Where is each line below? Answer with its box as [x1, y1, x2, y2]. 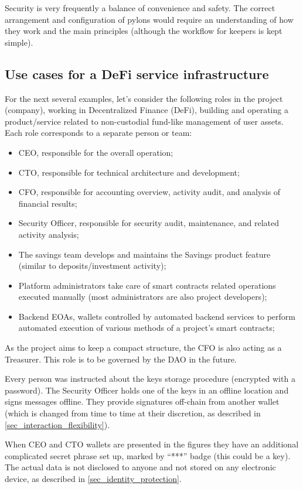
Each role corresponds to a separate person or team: [5, 126, 192, 139]
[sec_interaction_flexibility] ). [5, 418, 110, 430]
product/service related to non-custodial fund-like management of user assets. [5, 115, 284, 127]
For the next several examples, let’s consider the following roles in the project [5, 92, 283, 104]
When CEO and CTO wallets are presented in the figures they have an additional [5, 438, 299, 450]
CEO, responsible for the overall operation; [18, 146, 173, 158]
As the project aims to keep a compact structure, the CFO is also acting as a [5, 341, 282, 354]
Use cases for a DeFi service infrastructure [5, 64, 269, 83]
